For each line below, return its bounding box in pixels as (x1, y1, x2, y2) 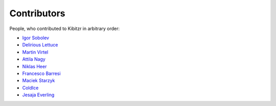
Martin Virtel (22, 49, 49, 55)
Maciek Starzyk (22, 77, 55, 84)
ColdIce (22, 85, 39, 91)
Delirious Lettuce (22, 42, 58, 48)
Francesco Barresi (22, 70, 61, 76)
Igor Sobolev (22, 35, 50, 41)
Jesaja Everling (22, 92, 55, 98)
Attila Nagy (22, 56, 45, 62)
